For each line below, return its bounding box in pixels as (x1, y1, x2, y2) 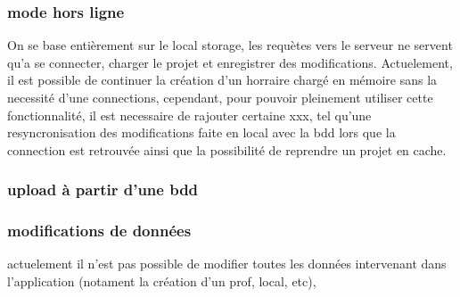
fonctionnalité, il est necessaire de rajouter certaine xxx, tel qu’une (7, 105, 372, 124)
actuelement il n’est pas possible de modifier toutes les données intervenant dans (7, 254, 447, 273)
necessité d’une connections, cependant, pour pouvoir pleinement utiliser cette (7, 88, 433, 106)
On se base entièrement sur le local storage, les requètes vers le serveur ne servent (7, 36, 453, 54)
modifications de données (7, 219, 192, 242)
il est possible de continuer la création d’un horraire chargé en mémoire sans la (7, 70, 438, 89)
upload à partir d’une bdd (7, 178, 199, 201)
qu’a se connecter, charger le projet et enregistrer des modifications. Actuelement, (7, 53, 453, 71)
